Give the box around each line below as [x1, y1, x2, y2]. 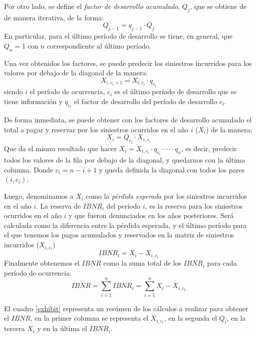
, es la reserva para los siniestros [145, 200, 243, 211]
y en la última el [37, 323, 87, 334]
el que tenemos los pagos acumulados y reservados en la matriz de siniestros [4, 229, 234, 240]
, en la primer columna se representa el [30, 313, 149, 323]
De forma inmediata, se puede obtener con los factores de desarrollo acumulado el [4, 114, 252, 125]
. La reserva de [36, 200, 81, 211]
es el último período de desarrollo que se [114, 86, 237, 97]
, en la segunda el [164, 313, 217, 323]
